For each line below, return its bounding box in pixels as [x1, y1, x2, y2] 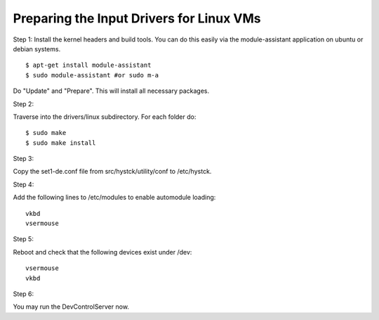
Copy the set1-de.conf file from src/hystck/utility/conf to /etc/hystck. [13, 167, 212, 176]
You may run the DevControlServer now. [13, 302, 130, 311]
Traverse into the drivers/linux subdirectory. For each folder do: [13, 113, 197, 121]
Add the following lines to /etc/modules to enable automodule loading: [13, 193, 216, 202]
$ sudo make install [25, 139, 96, 147]
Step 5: [13, 235, 34, 243]
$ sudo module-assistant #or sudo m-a [25, 71, 159, 79]
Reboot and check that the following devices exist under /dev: [13, 248, 192, 256]
